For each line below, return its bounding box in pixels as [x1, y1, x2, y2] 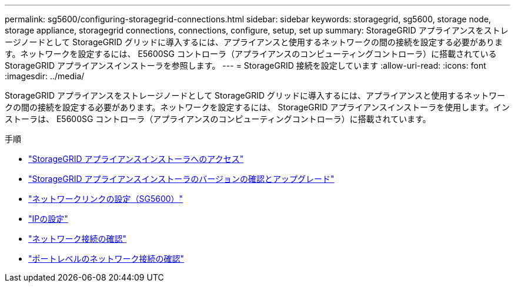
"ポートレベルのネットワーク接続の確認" [28, 254, 185, 264]
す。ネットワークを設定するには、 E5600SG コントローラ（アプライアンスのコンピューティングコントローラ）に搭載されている [5, 49, 497, 59]
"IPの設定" [28, 214, 68, 224]
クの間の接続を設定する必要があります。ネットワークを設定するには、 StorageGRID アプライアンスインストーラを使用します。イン [5, 102, 510, 112]
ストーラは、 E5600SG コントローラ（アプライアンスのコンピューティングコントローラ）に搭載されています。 [5, 114, 431, 124]
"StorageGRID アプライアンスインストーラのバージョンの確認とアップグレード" [28, 174, 335, 184]
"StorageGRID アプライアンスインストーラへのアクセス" [28, 154, 244, 164]
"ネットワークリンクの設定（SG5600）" [28, 194, 183, 204]
